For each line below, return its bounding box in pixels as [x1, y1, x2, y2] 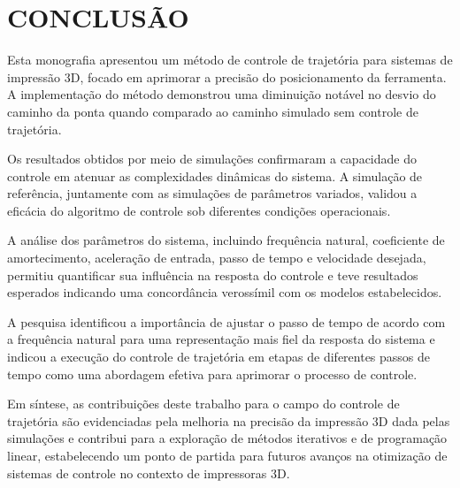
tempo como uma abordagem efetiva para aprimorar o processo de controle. [7, 364, 418, 383]
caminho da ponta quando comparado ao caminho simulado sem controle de [7, 102, 418, 120]
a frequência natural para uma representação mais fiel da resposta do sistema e [7, 330, 435, 348]
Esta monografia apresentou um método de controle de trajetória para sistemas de [7, 50, 453, 69]
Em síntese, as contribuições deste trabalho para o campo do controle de [7, 394, 400, 413]
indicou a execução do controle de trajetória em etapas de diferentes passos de [7, 347, 431, 366]
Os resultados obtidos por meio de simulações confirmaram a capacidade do [7, 149, 417, 168]
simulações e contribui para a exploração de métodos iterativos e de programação [7, 429, 448, 447]
